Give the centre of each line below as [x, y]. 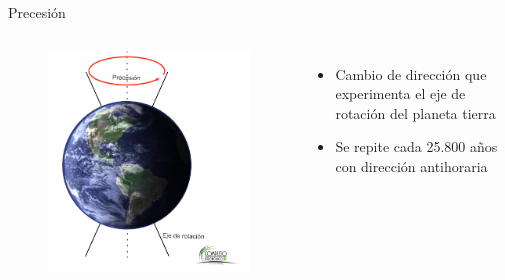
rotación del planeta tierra [415, 112]
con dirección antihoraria [411, 165]
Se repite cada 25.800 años [416, 146]
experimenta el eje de [400, 93]
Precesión [37, 12]
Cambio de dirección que [411, 73]
